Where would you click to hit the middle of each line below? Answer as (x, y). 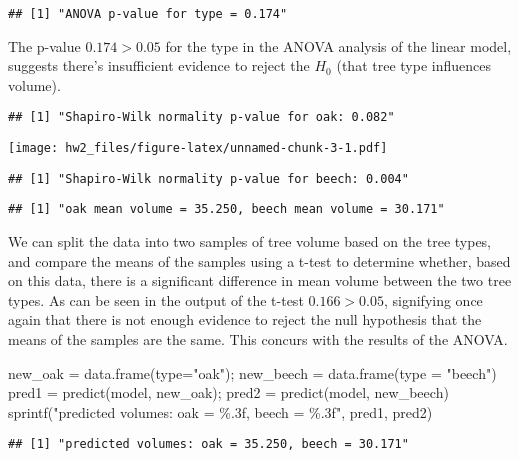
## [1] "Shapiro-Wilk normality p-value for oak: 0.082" (201, 117)
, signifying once (433, 299)
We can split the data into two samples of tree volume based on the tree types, (250, 241)
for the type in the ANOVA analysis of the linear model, (338, 45)
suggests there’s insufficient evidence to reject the (159, 65)
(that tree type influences (413, 65)
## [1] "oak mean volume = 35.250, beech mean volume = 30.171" (226, 209)
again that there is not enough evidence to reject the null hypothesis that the (245, 319)
